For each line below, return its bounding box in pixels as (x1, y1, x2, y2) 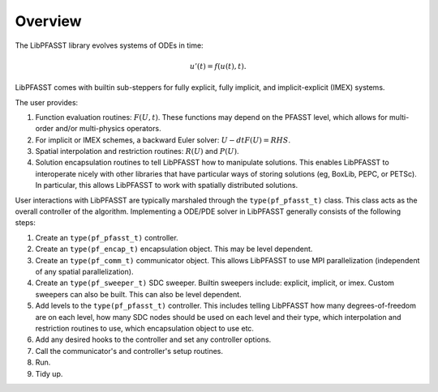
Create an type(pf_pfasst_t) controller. (35, 232, 178, 242)
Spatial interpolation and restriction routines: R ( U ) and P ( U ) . (35, 147, 239, 156)
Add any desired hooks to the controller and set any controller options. (35, 334, 272, 344)
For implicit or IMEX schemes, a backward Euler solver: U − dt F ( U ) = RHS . (35, 134, 291, 145)
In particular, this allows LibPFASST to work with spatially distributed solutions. (35, 181, 298, 190)
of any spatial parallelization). (35, 266, 134, 276)
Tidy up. (35, 369, 63, 378)
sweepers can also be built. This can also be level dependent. (35, 289, 243, 299)
